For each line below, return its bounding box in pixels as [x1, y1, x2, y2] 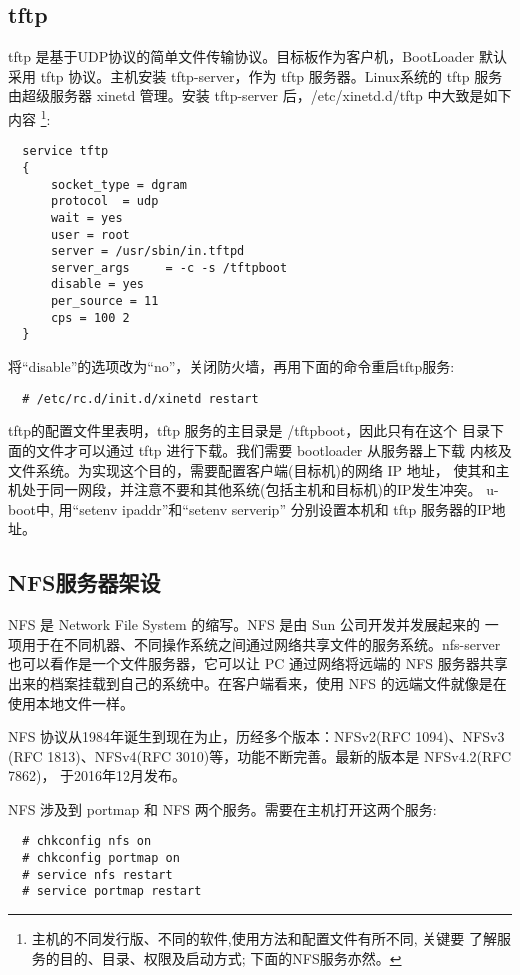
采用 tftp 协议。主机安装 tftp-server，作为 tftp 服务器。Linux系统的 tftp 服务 [8, 65, 503, 86]
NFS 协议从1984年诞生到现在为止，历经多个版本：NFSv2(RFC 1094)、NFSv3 [8, 726, 505, 747]
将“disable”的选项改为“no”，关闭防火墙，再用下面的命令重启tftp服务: [8, 356, 455, 377]
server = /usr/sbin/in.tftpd [50, 244, 245, 259]
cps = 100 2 [50, 310, 130, 325]
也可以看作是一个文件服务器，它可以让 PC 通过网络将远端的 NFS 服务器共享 [8, 653, 508, 674]
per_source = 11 [50, 294, 159, 309]
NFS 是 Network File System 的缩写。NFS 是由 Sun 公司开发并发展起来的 [8, 614, 481, 635]
